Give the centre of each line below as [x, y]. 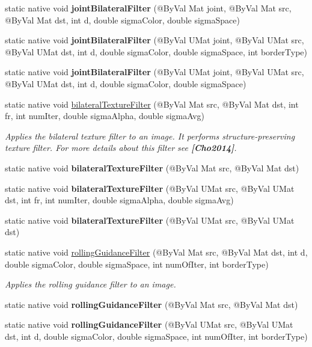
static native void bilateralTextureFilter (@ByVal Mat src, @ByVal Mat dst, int [152, 104]
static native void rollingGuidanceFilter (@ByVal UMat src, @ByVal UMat [149, 324]
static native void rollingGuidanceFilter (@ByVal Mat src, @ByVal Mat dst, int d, [156, 252]
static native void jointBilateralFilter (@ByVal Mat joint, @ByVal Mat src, [148, 8]
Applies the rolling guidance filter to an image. [90, 284]
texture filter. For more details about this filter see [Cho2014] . [121, 148]
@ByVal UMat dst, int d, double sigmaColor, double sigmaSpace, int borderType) [156, 51]
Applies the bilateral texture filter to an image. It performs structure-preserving [150, 136]
